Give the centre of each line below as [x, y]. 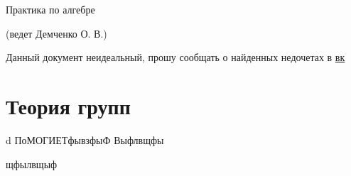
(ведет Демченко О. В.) [56, 33]
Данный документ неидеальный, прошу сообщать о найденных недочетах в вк [175, 57]
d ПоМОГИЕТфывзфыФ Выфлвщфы [85, 139]
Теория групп [68, 105]
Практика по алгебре [50, 9]
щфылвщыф [32, 164]
